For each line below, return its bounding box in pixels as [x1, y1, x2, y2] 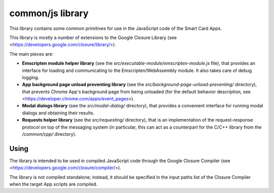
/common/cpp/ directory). [22, 131, 77, 137]
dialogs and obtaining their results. [22, 109, 95, 116]
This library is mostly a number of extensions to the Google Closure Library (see [9, 34, 177, 41]
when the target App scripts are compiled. [9, 181, 97, 187]
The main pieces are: [9, 51, 53, 57]
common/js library [9, 8, 89, 19]
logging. [22, 74, 40, 81]
